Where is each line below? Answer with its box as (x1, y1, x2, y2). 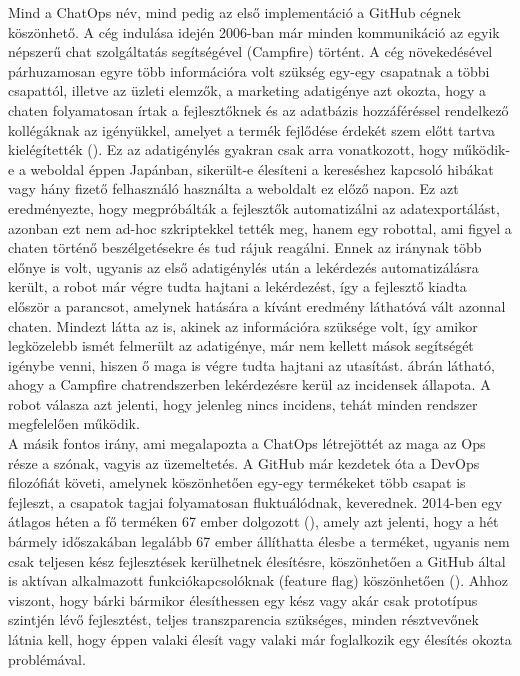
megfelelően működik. (8, 413, 140, 434)
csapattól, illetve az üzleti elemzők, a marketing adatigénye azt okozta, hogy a (8, 80, 487, 101)
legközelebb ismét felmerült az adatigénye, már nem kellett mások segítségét (8, 335, 474, 356)
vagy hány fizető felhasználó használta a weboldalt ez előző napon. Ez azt (8, 178, 459, 199)
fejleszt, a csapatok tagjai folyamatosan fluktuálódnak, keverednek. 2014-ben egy (8, 491, 503, 512)
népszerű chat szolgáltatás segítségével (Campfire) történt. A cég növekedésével (8, 41, 493, 62)
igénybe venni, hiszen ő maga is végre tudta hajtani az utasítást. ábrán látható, (8, 354, 495, 375)
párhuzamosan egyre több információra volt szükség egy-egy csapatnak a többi (8, 60, 490, 81)
